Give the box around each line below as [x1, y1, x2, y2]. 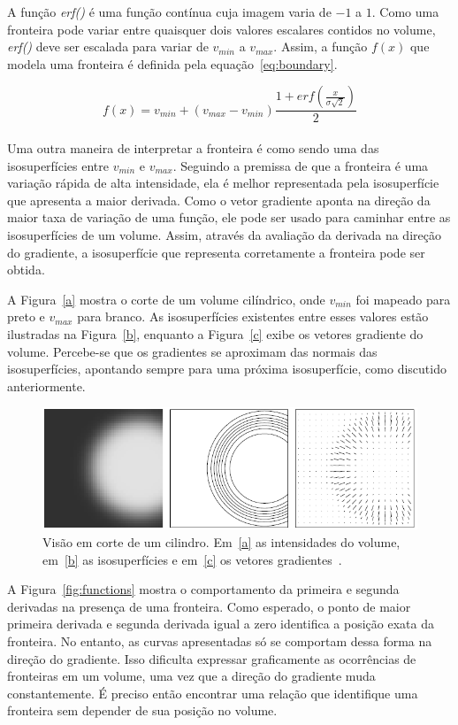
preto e [7, 307, 45, 326]
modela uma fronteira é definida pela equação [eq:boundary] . [7, 54, 338, 73]
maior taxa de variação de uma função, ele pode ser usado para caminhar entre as [7, 208, 451, 227]
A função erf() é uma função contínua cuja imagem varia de [7, 3, 332, 20]
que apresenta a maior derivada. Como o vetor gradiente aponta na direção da [7, 190, 431, 209]
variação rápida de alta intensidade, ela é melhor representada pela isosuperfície [7, 174, 439, 192]
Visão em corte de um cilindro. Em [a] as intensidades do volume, [42, 532, 401, 551]
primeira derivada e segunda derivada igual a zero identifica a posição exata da [7, 614, 434, 633]
